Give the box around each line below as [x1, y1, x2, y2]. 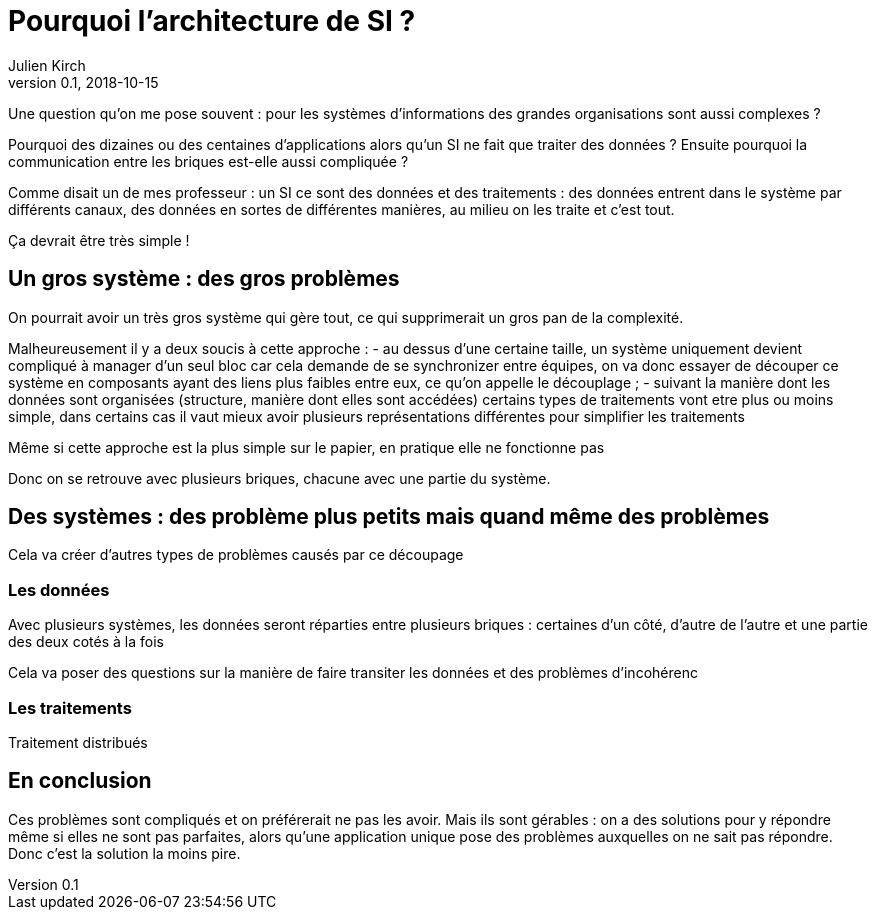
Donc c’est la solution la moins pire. [8, 844, 241, 862]
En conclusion [8, 768, 152, 794]
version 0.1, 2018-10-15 [8, 73, 159, 91]
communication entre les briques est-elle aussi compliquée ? [8, 152, 409, 170]
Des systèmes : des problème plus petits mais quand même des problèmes [8, 504, 770, 530]
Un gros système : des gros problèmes [8, 266, 400, 292]
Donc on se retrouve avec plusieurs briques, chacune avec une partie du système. [8, 469, 551, 487]
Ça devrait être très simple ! [8, 231, 190, 249]
